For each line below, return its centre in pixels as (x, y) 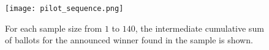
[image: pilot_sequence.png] (64, 9)
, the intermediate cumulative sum (199, 28)
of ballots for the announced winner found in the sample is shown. (129, 40)
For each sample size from (54, 28)
